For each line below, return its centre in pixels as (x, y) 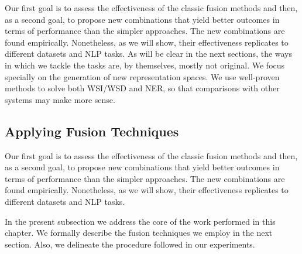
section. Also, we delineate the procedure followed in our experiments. (130, 244)
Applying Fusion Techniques (92, 131)
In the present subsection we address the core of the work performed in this (140, 221)
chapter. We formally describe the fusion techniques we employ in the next (139, 233)
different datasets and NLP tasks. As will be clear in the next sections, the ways (149, 54)
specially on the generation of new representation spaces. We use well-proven (142, 76)
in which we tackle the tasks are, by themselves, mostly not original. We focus (145, 65)
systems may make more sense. (60, 99)
